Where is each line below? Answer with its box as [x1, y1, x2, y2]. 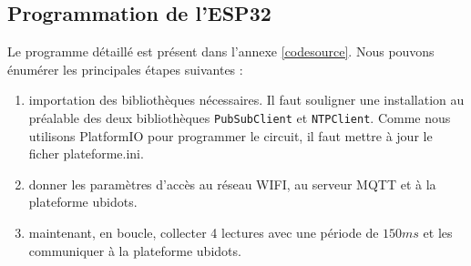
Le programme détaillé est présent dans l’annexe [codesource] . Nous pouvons [7, 42, 435, 61]
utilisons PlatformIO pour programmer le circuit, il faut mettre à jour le [28, 126, 433, 145]
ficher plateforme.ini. [28, 144, 144, 163]
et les [423, 223, 453, 242]
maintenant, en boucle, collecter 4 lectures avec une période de [28, 223, 379, 242]
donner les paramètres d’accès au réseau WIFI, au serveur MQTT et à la [28, 174, 436, 193]
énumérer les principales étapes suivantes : [7, 59, 243, 78]
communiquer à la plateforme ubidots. [28, 240, 241, 260]
